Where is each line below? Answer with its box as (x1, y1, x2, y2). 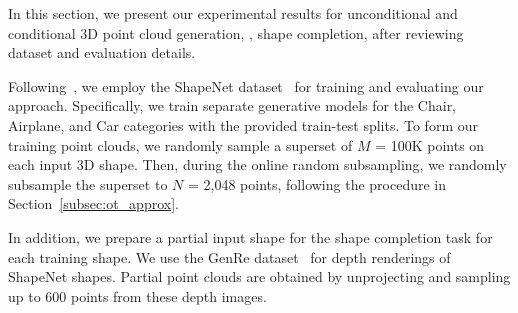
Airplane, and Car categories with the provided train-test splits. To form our (8, 114, 478, 135)
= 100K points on (375, 134, 485, 155)
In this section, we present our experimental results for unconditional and (8, 3, 458, 23)
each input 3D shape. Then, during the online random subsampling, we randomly (8, 154, 507, 175)
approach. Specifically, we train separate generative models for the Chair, (8, 95, 457, 116)
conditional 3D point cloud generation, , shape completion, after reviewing (8, 22, 464, 43)
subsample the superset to (8, 173, 168, 194)
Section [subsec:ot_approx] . (8, 193, 179, 214)
